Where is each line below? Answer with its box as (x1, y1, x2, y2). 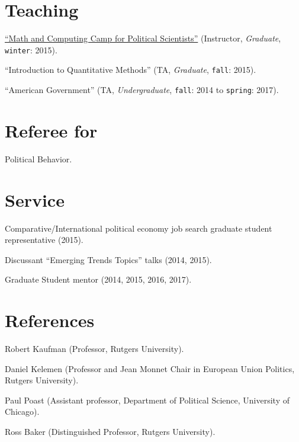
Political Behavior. (5, 152, 72, 165)
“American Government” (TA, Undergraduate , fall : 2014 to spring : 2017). (5, 84, 279, 96)
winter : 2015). (5, 43, 57, 56)
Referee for (5, 118, 98, 142)
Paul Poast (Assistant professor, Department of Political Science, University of (5, 393, 290, 406)
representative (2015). (5, 233, 83, 246)
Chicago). (5, 405, 40, 418)
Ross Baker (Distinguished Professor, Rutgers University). (5, 425, 216, 437)
